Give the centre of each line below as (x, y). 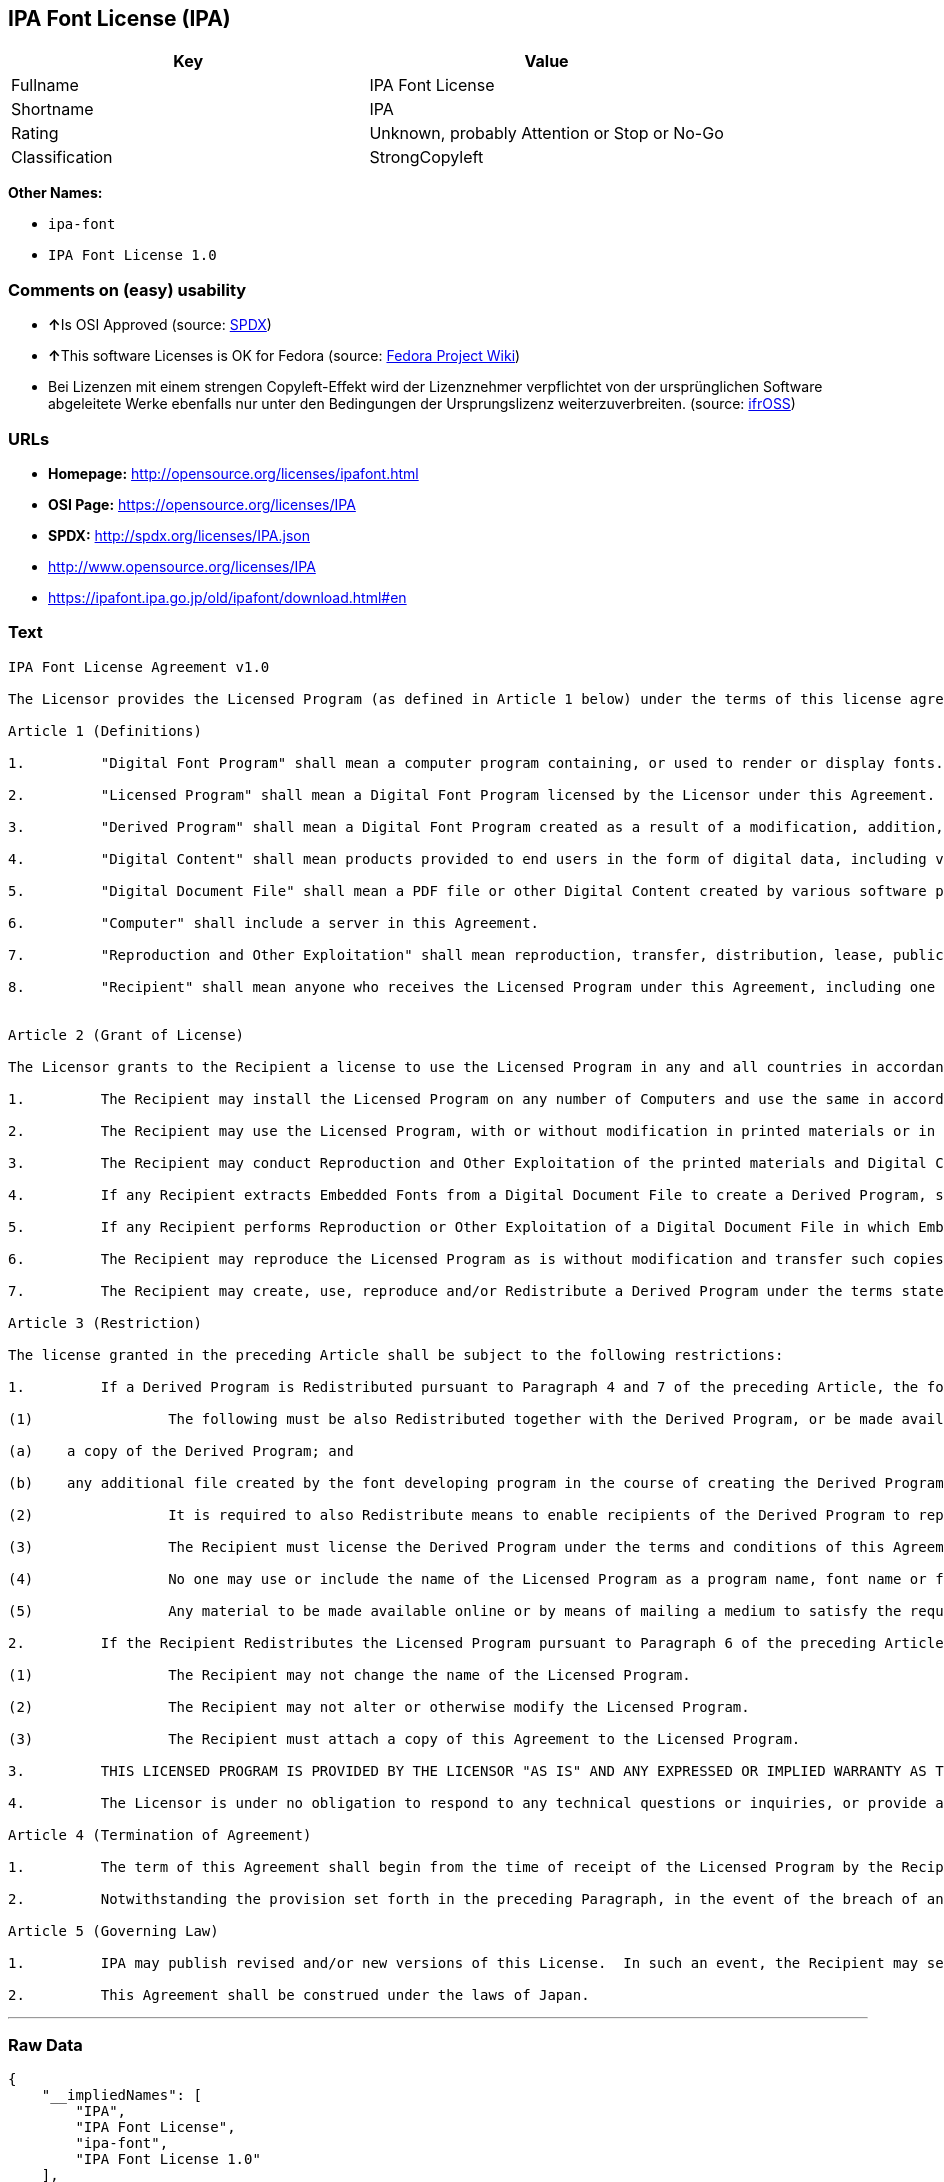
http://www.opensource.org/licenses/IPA (182, 566)
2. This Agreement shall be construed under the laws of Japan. (299, 1994)
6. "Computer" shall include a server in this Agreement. (274, 922)
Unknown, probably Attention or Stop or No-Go (546, 133)
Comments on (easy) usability (127, 289)
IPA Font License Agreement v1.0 (139, 666)
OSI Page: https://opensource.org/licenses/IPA (202, 504)
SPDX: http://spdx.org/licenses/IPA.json (179, 535)
